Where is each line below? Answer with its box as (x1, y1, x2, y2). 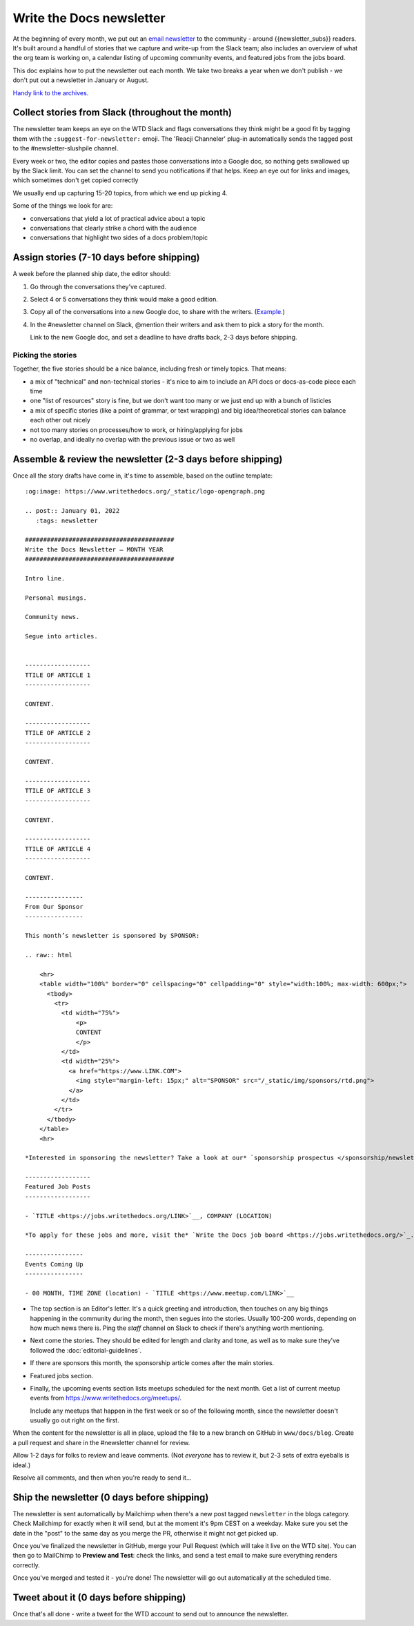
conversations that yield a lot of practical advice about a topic (30, 214, 206, 222)
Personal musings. (25, 594, 88, 602)
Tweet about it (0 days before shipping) (12, 1591, 186, 1604)
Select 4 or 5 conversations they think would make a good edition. (30, 295, 219, 303)
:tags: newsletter (35, 516, 98, 525)
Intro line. (25, 574, 66, 582)
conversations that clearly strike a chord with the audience (30, 224, 197, 232)
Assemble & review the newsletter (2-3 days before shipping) (12, 453, 283, 465)
